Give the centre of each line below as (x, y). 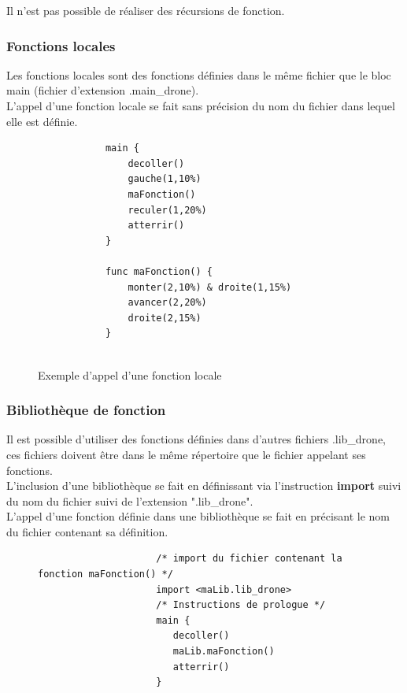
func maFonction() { (159, 271)
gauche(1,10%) (165, 179)
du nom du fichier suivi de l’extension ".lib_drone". (130, 500)
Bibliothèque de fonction (86, 410)
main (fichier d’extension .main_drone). (103, 90)
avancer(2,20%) (167, 303)
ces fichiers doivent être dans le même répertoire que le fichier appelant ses (186, 454)
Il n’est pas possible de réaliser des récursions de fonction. (146, 10)
